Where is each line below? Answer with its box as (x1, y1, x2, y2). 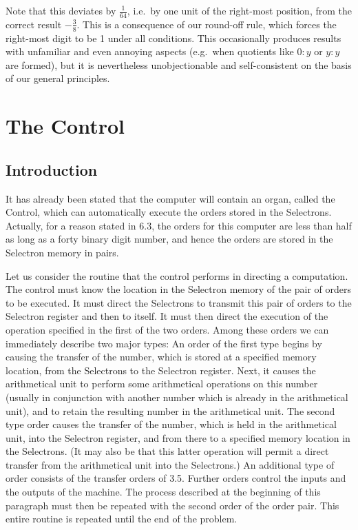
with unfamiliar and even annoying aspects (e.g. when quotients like (6, 44, 294, 59)
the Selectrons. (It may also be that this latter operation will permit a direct (6, 444, 329, 458)
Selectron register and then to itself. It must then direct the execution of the (6, 309, 328, 323)
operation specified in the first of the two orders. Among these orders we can (6, 322, 329, 336)
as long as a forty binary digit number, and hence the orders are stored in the (6, 232, 333, 246)
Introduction (6, 159, 98, 180)
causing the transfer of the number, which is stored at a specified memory (6, 349, 317, 364)
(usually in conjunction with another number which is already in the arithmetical (6, 389, 348, 404)
